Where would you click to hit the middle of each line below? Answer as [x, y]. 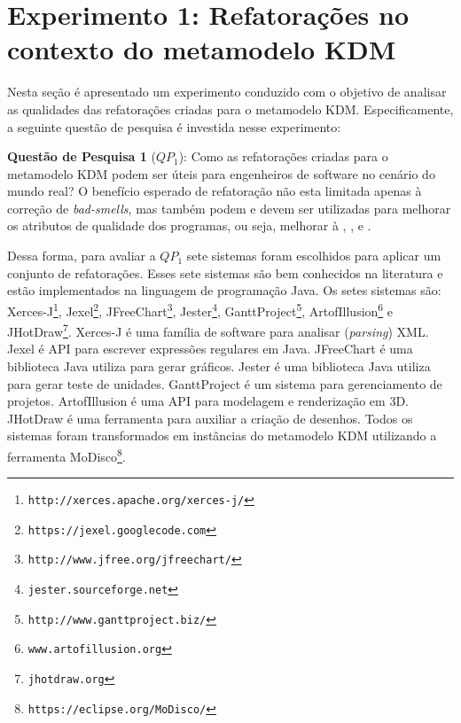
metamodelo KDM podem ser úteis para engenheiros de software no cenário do [221, 173]
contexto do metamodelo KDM [202, 49]
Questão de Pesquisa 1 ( [82, 156]
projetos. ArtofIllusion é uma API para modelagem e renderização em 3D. [208, 401]
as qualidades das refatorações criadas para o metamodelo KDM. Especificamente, [230, 109]
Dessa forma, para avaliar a [82, 256]
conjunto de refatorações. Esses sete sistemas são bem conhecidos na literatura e [225, 272]
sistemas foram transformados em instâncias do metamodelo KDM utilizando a [222, 435]
